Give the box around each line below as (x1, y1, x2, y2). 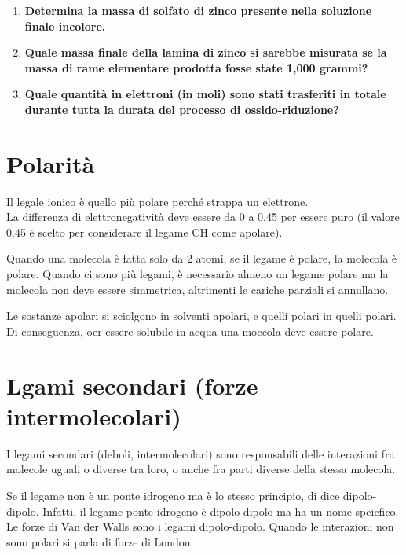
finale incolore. (24, 17, 106, 34)
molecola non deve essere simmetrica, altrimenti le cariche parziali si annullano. (6, 281, 389, 297)
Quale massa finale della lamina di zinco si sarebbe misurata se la (24, 44, 387, 61)
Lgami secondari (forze (6, 369, 258, 401)
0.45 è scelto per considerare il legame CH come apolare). (6, 223, 283, 240)
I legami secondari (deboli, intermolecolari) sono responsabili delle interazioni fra (6, 445, 395, 461)
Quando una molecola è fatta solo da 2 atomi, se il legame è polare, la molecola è (6, 250, 397, 266)
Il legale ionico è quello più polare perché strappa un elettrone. (6, 193, 309, 209)
